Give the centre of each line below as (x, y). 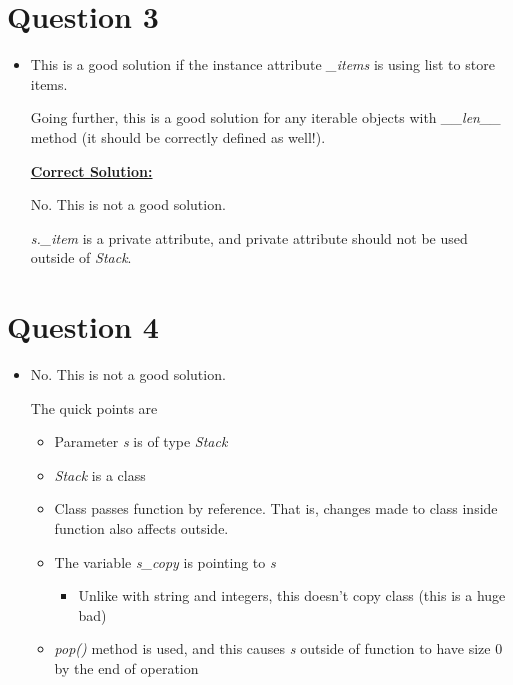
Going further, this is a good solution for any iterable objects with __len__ (265, 117)
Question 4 (83, 326)
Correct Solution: (91, 170)
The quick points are (94, 407)
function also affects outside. (141, 527)
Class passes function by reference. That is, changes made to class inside (276, 508)
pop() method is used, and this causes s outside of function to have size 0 (278, 648)
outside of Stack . (81, 257)
